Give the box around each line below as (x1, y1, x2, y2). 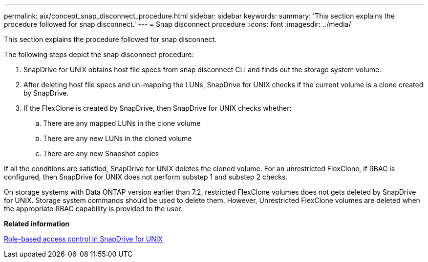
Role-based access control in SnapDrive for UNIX (4, 235, 163, 243)
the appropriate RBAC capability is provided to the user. (4, 204, 183, 213)
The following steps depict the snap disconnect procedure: (4, 50, 194, 59)
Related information (4, 220, 70, 228)
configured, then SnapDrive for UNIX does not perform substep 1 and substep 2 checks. (4, 173, 288, 181)
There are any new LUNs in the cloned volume (43, 134, 192, 142)
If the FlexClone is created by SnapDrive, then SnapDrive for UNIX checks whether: (23, 104, 292, 112)
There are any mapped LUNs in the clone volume (43, 119, 201, 127)
